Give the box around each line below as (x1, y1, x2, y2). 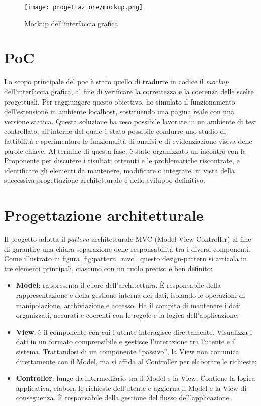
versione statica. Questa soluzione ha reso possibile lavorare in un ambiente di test (4, 116, 257, 126)
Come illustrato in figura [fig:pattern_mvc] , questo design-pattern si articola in (4, 253, 247, 264)
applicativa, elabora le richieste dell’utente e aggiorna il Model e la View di (16, 382, 247, 393)
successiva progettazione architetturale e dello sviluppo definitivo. (4, 175, 205, 185)
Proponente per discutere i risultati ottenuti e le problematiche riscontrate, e (4, 155, 240, 166)
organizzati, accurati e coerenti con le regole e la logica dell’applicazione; (16, 310, 239, 320)
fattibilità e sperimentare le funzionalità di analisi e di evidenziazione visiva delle (4, 135, 252, 146)
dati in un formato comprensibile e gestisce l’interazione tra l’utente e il (16, 336, 236, 347)
